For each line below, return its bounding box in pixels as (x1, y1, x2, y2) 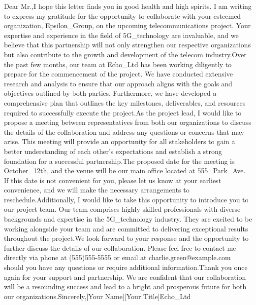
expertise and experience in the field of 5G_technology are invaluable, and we (4, 30, 239, 40)
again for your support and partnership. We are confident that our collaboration (4, 271, 246, 282)
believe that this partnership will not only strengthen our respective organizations (4, 39, 251, 50)
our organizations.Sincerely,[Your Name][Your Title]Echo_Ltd (4, 291, 191, 301)
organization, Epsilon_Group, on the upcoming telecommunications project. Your (4, 20, 251, 31)
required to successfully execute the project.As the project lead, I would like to (4, 107, 242, 117)
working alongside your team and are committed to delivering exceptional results (4, 223, 248, 233)
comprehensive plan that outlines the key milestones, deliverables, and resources (4, 97, 246, 108)
